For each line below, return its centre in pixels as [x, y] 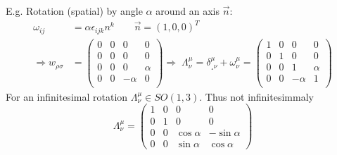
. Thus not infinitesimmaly [256, 96]
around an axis [187, 11]
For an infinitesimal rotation [67, 96]
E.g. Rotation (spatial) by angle [74, 11]
